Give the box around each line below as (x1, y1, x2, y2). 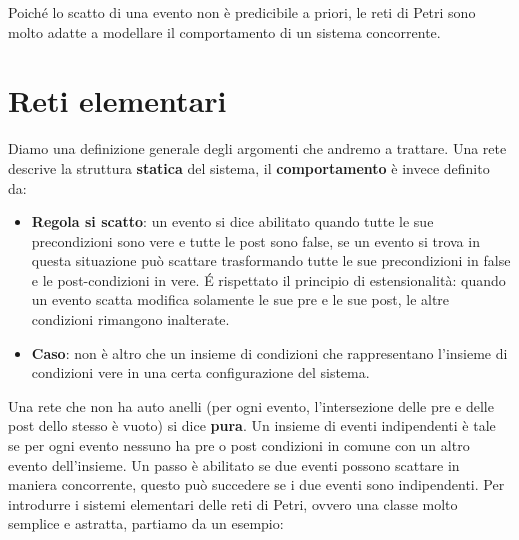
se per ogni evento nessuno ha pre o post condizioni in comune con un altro (8, 435, 470, 456)
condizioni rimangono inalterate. (31, 309, 230, 330)
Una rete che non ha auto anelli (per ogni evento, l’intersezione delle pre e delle (8, 395, 494, 416)
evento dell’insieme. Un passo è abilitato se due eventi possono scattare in (8, 454, 460, 475)
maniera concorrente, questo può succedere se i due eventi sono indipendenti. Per (8, 474, 505, 495)
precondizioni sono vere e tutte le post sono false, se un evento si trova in (31, 230, 480, 251)
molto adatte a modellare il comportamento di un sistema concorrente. (8, 21, 441, 42)
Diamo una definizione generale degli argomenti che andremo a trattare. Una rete (8, 138, 507, 159)
